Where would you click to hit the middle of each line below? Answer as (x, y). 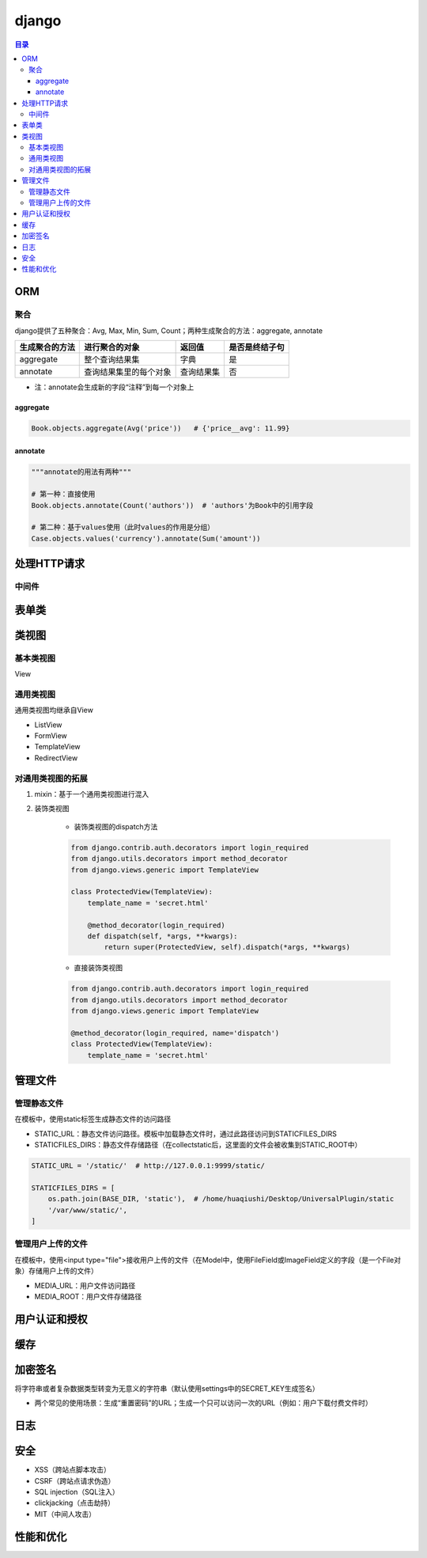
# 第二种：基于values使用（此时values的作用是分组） (123, 527)
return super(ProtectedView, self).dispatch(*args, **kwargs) (227, 947)
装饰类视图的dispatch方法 (116, 826)
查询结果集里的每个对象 (128, 372)
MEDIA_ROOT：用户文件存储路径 (88, 1296)
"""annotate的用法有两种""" (81, 472)
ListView (48, 725)
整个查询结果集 (112, 359)
